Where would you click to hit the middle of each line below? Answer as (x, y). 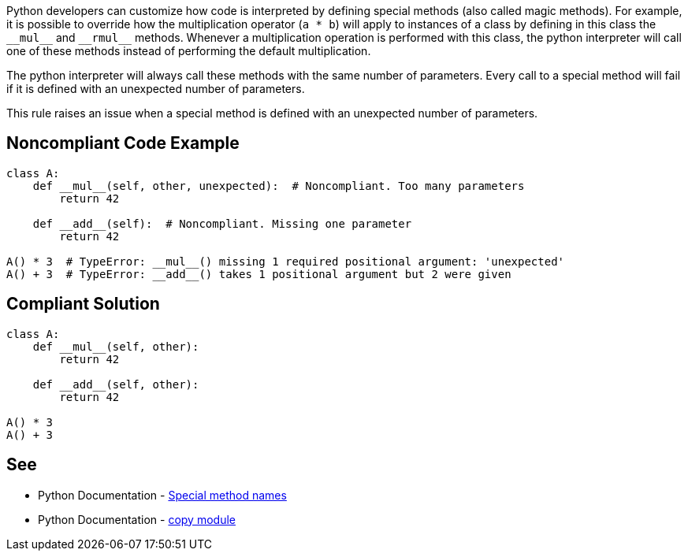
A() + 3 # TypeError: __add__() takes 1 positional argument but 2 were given (259, 274)
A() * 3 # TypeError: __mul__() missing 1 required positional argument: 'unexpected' (286, 261)
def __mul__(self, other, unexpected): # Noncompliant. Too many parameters (279, 186)
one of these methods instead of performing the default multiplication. (189, 51)
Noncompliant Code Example (123, 143)
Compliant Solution (83, 304)
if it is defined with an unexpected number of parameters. (156, 89)
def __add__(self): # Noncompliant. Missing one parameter (222, 223)
